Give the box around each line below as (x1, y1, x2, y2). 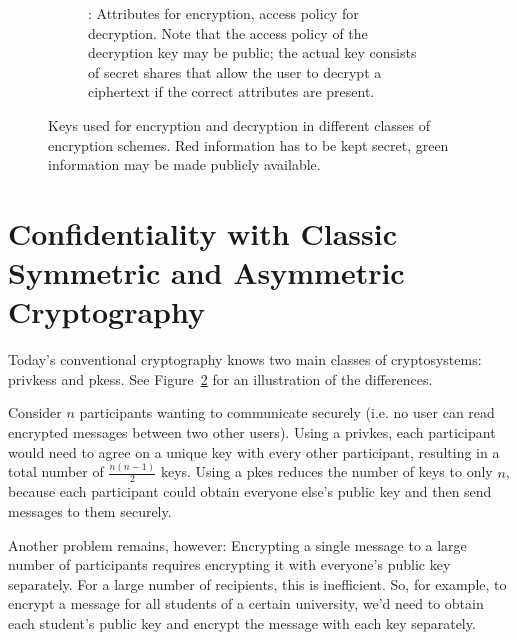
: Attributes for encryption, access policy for (88, 3, 359, 23)
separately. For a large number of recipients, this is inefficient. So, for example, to (8, 573, 507, 594)
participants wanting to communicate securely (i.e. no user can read (79, 402, 495, 423)
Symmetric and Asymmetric (8, 252, 405, 293)
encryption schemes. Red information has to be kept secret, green (48, 134, 449, 155)
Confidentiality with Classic (8, 212, 397, 253)
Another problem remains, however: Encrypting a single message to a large (8, 534, 467, 555)
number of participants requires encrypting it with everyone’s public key (8, 554, 451, 575)
